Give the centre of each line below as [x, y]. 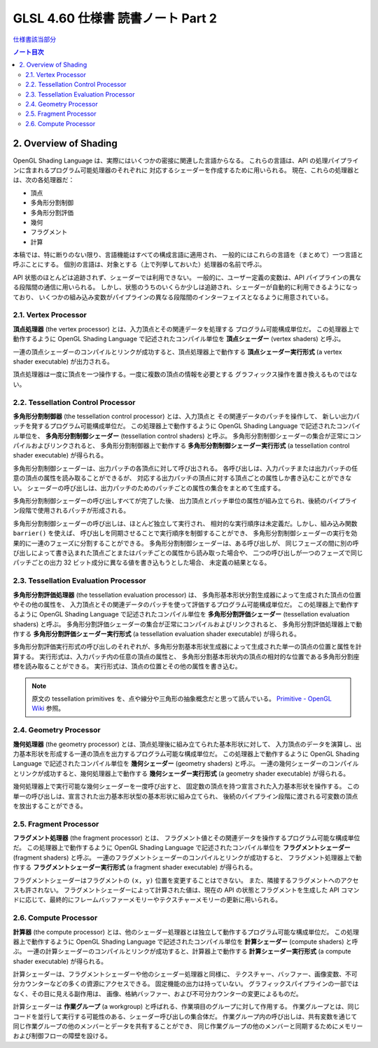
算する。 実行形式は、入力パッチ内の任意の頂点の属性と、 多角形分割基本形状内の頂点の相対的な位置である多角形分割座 [186, 656]
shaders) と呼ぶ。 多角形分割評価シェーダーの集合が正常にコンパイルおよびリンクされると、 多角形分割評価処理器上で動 [188, 624]
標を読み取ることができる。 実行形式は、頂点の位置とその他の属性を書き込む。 [127, 666]
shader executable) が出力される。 [63, 361]
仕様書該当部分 [34, 39]
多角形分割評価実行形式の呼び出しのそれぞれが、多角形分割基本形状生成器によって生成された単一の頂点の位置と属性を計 [187, 647]
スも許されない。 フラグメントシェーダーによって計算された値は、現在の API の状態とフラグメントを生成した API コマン [186, 890]
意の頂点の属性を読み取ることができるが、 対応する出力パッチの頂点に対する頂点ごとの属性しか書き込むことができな [182, 478]
